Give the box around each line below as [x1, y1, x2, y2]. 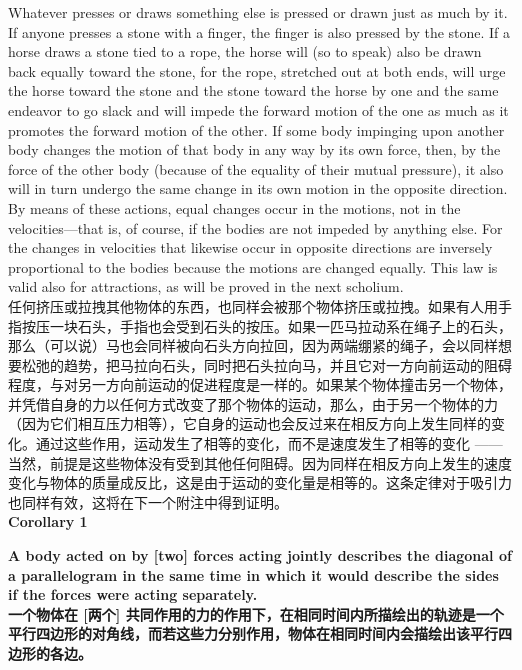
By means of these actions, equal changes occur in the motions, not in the [8, 197, 461, 218]
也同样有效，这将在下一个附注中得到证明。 [8, 491, 288, 512]
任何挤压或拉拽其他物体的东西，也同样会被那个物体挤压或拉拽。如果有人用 [8, 295, 498, 316]
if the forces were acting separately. [8, 584, 258, 605]
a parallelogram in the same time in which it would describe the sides [8, 564, 499, 585]
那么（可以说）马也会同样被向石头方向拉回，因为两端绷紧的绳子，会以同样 [8, 335, 498, 356]
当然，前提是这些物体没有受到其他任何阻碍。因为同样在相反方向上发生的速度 [8, 452, 512, 473]
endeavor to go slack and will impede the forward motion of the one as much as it [8, 99, 509, 120]
